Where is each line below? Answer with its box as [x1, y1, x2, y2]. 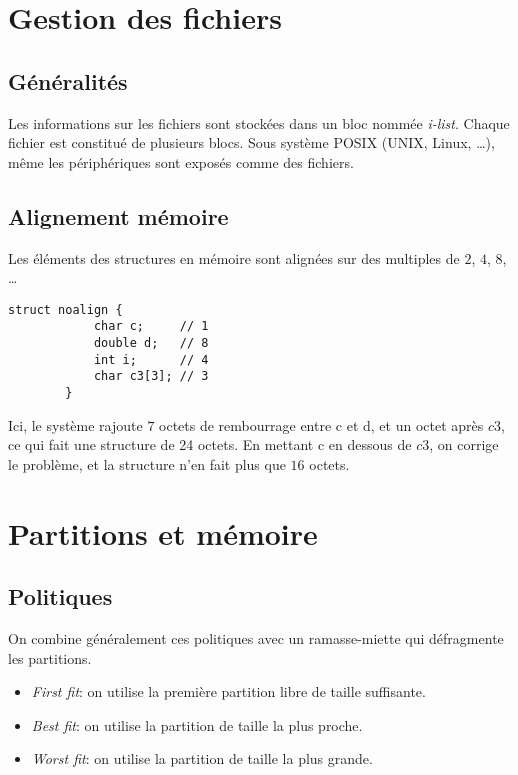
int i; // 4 [93, 352, 209, 367]
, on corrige [429, 434, 499, 455]
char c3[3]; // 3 [93, 369, 209, 384]
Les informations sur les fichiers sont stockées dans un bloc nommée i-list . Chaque [8, 112, 510, 133]
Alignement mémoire [8, 200, 229, 231]
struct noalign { [8, 302, 123, 317]
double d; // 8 [93, 336, 209, 351]
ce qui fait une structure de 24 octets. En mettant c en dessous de [8, 434, 412, 455]
